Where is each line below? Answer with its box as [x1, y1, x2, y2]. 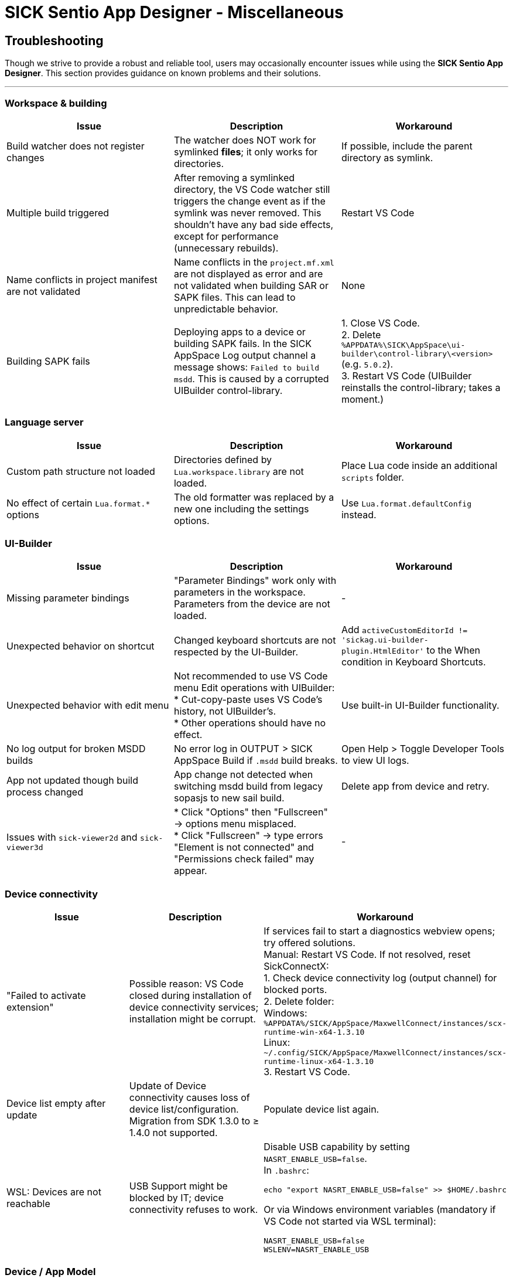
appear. [173, 865, 207, 877]
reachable [6, 1197, 50, 1209]
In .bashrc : [264, 1164, 309, 1177]
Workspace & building [5, 97, 107, 109]
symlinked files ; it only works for [173, 145, 318, 158]
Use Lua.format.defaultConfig [341, 497, 471, 509]
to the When [426, 644, 481, 657]
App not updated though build [6, 774, 138, 787]
